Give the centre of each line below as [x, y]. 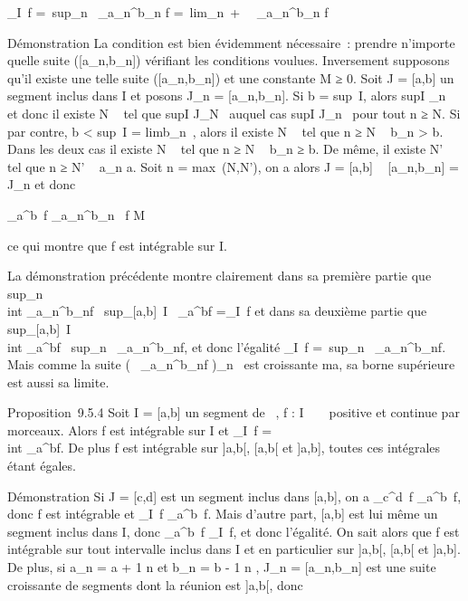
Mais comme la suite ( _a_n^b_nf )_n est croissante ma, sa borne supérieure [231, 364]
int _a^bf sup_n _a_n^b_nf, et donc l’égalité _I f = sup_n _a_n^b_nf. [227, 346]
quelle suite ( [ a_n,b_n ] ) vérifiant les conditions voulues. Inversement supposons [229, 60]
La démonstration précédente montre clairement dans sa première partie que [220, 276]
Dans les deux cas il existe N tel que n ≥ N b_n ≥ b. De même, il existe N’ [225, 149]
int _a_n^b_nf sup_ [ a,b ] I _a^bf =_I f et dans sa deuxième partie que [217, 311]
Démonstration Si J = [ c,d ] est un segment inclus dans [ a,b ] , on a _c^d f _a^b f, [234, 496]
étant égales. [42, 466]
